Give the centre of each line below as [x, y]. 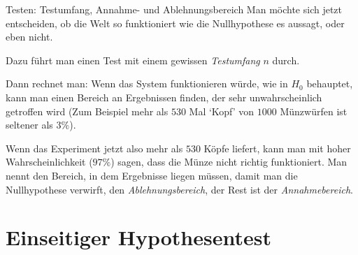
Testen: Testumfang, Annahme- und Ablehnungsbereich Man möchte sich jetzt [174, 9]
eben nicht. [29, 37]
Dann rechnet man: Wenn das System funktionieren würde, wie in [147, 83]
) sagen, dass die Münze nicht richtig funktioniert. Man [229, 162]
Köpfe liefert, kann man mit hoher [277, 148]
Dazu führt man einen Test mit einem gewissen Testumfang [133, 60]
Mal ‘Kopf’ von [222, 111]
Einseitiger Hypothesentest [138, 237]
